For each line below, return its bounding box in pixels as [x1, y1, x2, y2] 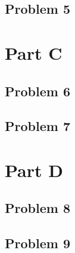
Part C [5, 40, 62, 65]
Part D [5, 157, 63, 182]
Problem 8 [5, 199, 70, 217]
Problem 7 [5, 117, 70, 135]
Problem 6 [5, 81, 70, 100]
